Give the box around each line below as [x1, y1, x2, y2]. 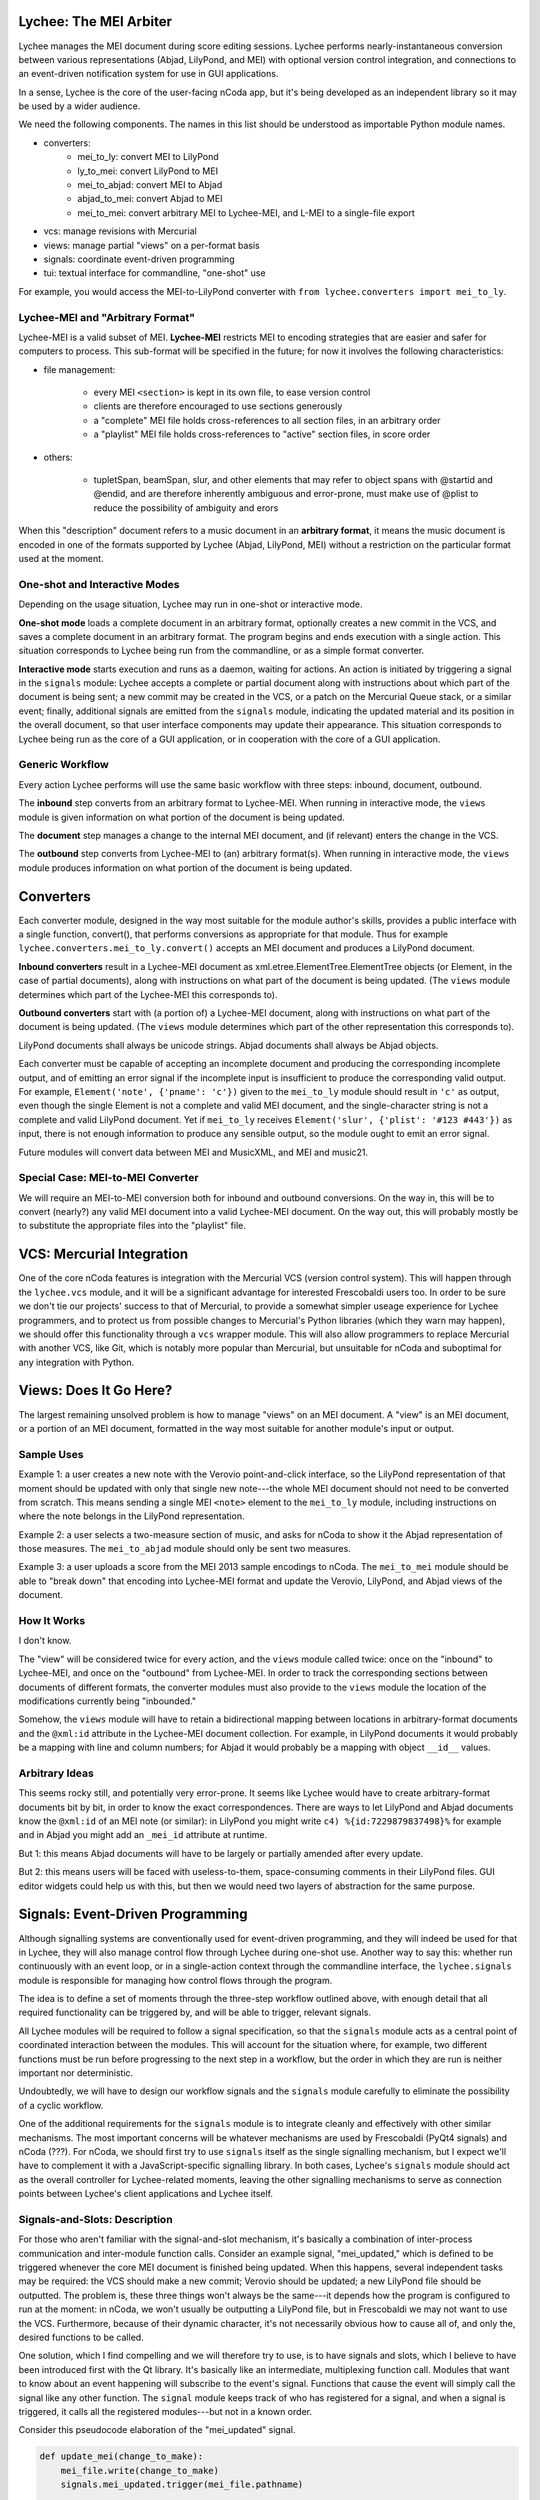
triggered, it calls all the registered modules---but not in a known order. [18, 2405, 312, 2417]
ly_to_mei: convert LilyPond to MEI [77, 165, 219, 177]
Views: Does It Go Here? [18, 1382, 173, 1399]
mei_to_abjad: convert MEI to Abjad [77, 179, 223, 191]
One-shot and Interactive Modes [18, 577, 180, 591]
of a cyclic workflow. [18, 2099, 104, 2111]
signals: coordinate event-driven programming [43, 253, 235, 265]
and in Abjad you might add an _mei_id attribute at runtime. [18, 1829, 268, 1841]
